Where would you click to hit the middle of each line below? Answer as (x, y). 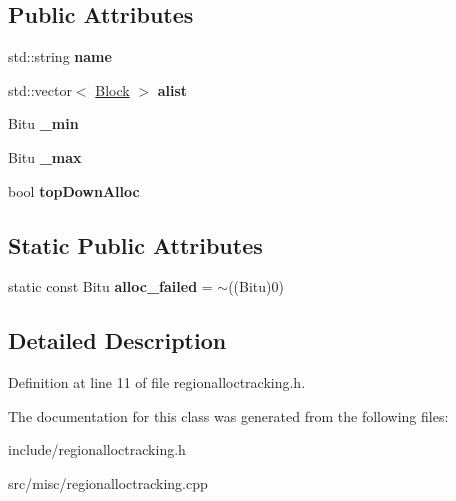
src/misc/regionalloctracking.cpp (108, 482)
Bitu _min (43, 123)
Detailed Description (117, 340)
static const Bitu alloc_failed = (110, 286)
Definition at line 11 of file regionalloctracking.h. (157, 382)
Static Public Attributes (135, 244)
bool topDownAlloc (74, 190)
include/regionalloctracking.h (97, 449)
